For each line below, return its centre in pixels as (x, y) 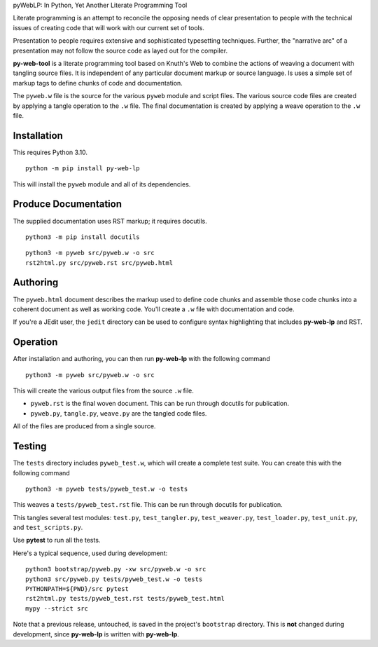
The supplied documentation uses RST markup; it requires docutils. (110, 221)
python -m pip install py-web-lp (83, 169)
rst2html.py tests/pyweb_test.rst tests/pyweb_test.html (125, 599)
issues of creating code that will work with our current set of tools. (108, 27)
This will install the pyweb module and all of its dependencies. (102, 184)
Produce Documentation (68, 204)
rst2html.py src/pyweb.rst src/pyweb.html (99, 263)
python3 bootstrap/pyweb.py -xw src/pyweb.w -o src (116, 569)
